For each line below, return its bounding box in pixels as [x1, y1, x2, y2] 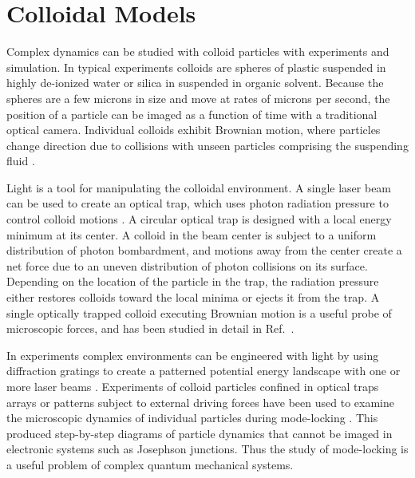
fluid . [6, 152, 35, 169]
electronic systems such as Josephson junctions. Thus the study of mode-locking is [6, 440, 409, 457]
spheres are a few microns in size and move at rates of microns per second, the [6, 89, 390, 106]
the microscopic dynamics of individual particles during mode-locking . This [6, 409, 378, 426]
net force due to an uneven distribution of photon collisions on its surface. [6, 257, 368, 274]
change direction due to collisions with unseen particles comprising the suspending [6, 136, 409, 153]
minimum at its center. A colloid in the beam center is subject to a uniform [6, 226, 377, 243]
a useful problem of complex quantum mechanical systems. [6, 456, 294, 472]
